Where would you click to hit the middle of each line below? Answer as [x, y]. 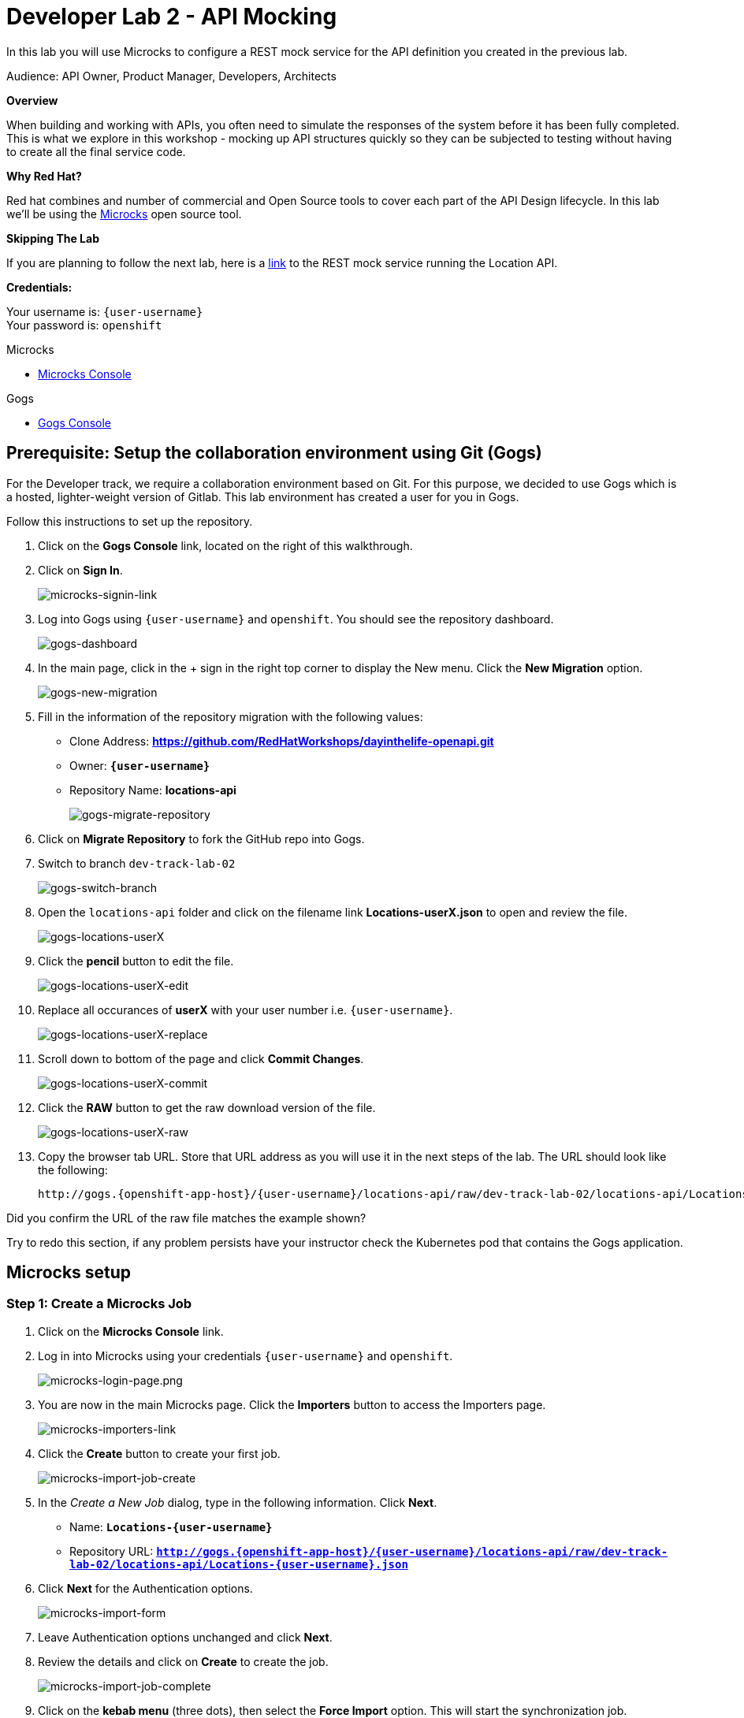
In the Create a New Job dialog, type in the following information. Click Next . [238, 1502]
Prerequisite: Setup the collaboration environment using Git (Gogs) [274, 453]
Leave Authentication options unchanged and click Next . [185, 1637]
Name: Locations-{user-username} [171, 1526]
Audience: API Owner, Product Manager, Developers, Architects [171, 76]
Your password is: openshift [84, 325]
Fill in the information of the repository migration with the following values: [231, 716]
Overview [32, 100]
